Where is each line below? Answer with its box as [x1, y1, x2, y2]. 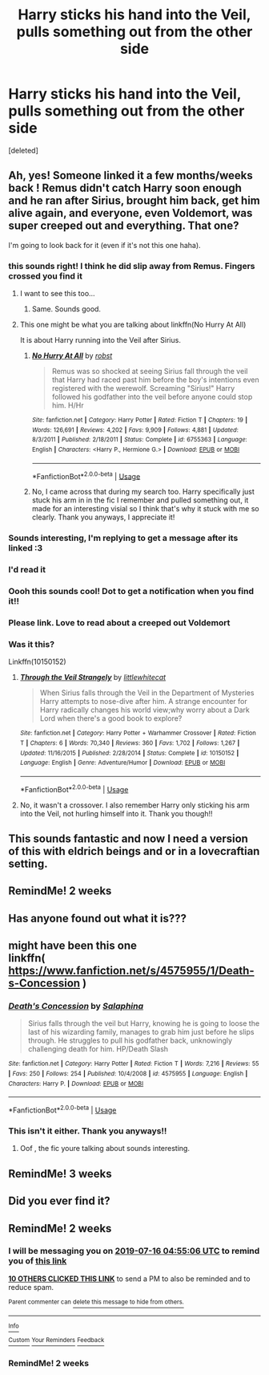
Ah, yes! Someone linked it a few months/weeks [8, 169, 254, 182]
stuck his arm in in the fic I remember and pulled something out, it [31, 495, 249, 505]
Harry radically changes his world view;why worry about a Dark [39, 705, 250, 715]
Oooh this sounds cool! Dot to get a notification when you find [8, 586, 255, 597]
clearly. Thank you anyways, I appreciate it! [31, 512, 175, 523]
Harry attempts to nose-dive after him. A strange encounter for [39, 697, 247, 706]
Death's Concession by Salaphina [8, 1001, 144, 1012]
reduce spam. [8, 1282, 54, 1292]
